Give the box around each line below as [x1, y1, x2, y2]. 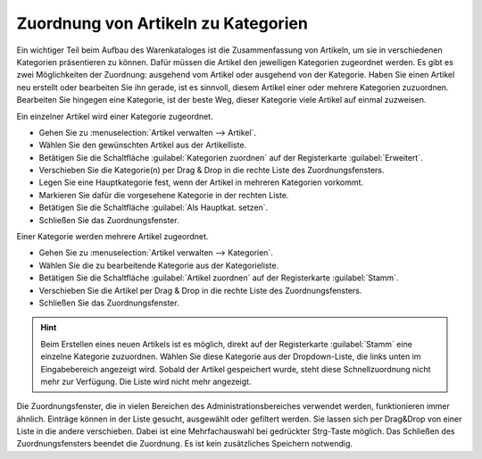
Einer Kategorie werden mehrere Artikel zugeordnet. [16, 231, 209, 242]
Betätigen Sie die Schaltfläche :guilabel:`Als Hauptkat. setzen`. [38, 202, 269, 213]
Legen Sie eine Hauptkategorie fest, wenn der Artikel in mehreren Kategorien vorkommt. [38, 177, 364, 188]
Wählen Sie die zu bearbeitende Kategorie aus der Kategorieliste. [38, 260, 279, 271]
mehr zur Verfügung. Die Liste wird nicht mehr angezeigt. [40, 376, 252, 387]
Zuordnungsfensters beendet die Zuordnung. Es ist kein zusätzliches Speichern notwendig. [16, 438, 353, 449]
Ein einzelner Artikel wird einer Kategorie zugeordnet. [16, 111, 213, 121]
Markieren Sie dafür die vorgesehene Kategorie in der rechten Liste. [38, 189, 289, 200]
